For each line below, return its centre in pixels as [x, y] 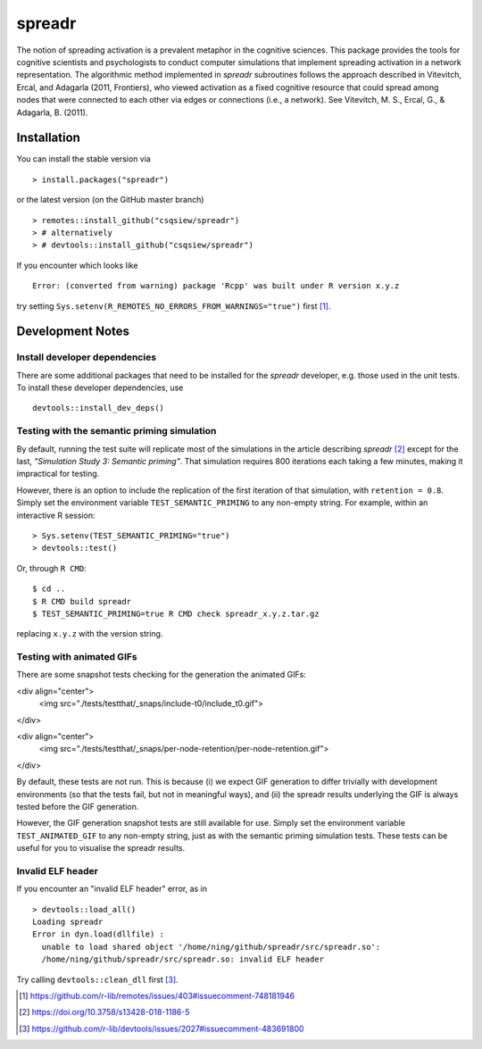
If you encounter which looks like [77, 265]
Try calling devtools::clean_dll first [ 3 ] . [97, 979]
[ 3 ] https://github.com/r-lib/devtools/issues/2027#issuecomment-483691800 [162, 1028]
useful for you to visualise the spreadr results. [101, 848]
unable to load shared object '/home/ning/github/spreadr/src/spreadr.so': [211, 947]
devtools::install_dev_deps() [99, 408]
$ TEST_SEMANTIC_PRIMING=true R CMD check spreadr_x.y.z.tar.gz [176, 613]
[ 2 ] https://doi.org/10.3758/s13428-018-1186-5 [104, 1012]
